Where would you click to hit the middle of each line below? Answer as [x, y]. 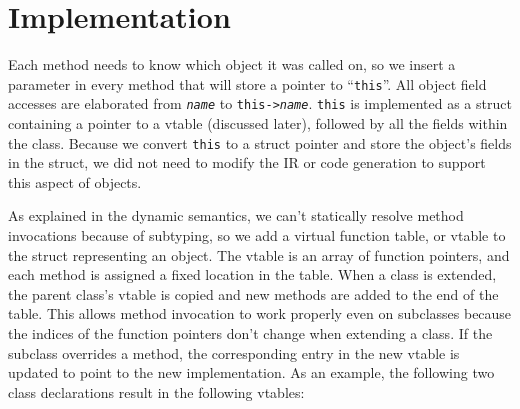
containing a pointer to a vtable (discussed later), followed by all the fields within [258, 123]
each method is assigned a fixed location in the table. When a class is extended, [252, 274]
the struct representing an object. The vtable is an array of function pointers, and [259, 254]
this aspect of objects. [75, 181]
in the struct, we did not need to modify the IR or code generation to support [247, 162]
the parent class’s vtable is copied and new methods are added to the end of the [253, 293]
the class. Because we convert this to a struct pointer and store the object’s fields [260, 142]
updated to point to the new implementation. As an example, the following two [251, 372]
